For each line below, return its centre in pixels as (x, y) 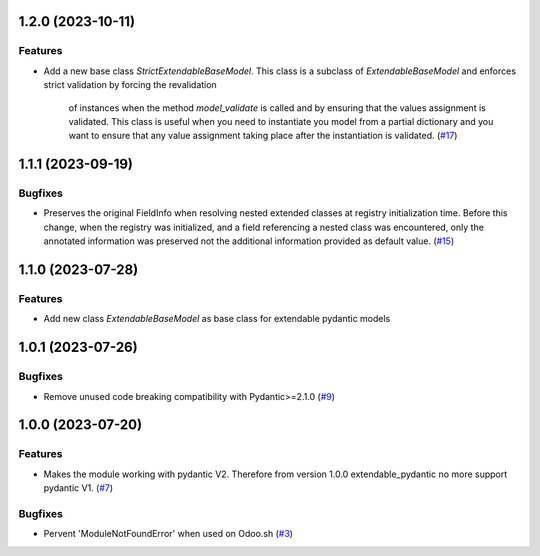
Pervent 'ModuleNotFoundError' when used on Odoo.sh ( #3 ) (168, 534)
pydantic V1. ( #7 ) (78, 488)
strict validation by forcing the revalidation (130, 85)
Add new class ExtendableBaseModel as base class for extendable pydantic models (217, 319)
